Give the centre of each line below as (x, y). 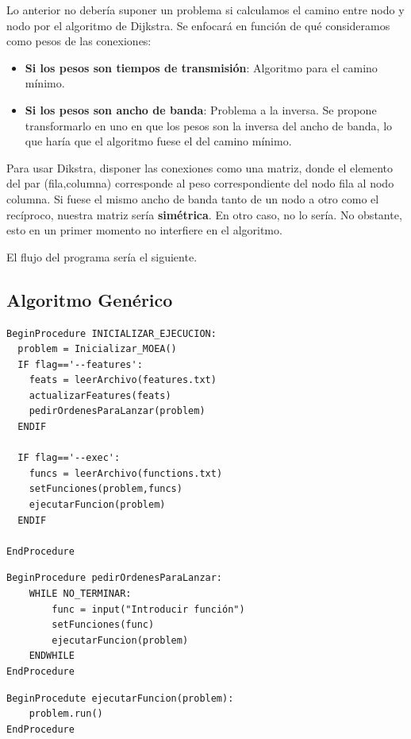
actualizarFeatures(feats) (100, 395)
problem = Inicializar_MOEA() (97, 349)
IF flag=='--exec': (69, 458)
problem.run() (66, 714)
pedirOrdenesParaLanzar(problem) (117, 411)
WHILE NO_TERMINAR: (80, 594)
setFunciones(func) (103, 625)
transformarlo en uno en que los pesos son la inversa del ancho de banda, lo (209, 125)
